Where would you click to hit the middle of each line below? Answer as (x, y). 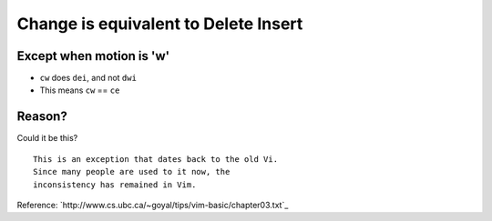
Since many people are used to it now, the (132, 172)
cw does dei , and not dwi (88, 78)
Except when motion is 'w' (93, 56)
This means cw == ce (80, 90)
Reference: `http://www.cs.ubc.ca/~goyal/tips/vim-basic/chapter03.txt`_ (153, 205)
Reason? (42, 117)
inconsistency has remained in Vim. (115, 185)
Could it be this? (47, 138)
